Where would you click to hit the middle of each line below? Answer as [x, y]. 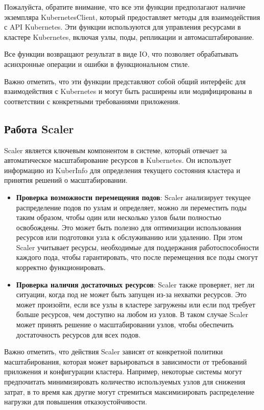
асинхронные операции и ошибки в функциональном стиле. [97, 64]
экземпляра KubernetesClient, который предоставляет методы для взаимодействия [132, 17]
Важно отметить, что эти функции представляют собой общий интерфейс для [125, 81]
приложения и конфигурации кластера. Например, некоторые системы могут [123, 371]
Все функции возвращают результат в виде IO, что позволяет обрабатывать [121, 54]
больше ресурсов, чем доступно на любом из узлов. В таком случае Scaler [132, 314]
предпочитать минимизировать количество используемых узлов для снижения [125, 382]
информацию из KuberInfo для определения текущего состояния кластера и [122, 170]
